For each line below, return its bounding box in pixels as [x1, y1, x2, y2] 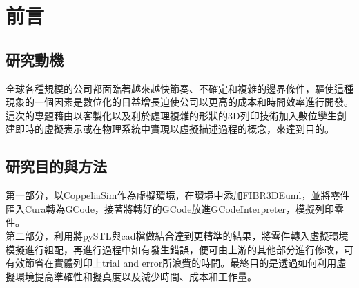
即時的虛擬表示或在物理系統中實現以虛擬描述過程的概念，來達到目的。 [14, 122, 334, 136]
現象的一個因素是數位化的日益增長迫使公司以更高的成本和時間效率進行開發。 [6, 95, 353, 109]
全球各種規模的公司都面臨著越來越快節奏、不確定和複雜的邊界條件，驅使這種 [6, 81, 353, 95]
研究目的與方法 [6, 155, 107, 177]
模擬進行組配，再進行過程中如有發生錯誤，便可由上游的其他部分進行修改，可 [6, 242, 353, 256]
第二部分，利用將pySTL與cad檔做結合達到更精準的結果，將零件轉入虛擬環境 [6, 228, 349, 242]
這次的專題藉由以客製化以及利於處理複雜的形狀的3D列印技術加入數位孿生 [6, 108, 337, 122]
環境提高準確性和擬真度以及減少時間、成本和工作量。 [14, 269, 257, 283]
